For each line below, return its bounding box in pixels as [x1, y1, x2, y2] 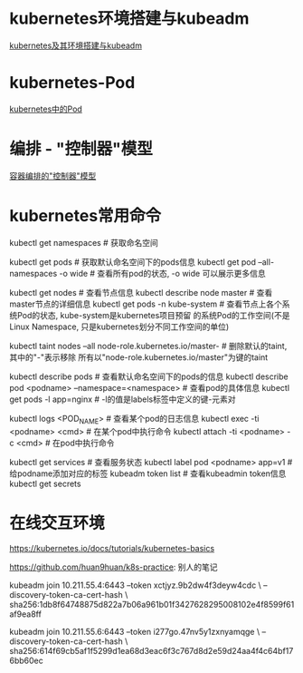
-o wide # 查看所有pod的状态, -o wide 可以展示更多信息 [59, 268, 266, 278]
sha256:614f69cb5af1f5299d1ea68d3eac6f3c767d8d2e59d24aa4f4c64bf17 [9, 646, 294, 657]
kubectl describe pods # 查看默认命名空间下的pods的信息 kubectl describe [9, 371, 289, 382]
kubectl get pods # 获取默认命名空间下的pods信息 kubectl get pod [9, 256, 256, 268]
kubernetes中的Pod [9, 103, 83, 114]
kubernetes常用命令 [9, 206, 162, 226]
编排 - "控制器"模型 [9, 139, 154, 160]
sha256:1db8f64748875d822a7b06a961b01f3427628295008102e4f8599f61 [9, 600, 295, 610]
